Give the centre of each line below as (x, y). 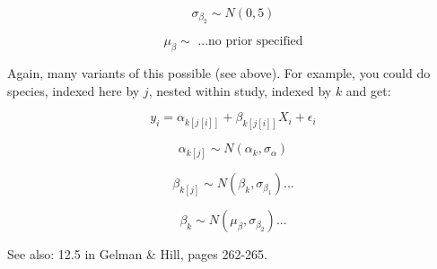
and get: (368, 90)
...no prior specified (250, 42)
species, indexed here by (74, 90)
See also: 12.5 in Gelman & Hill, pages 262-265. (137, 254)
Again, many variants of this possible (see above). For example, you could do (219, 73)
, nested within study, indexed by (240, 90)
